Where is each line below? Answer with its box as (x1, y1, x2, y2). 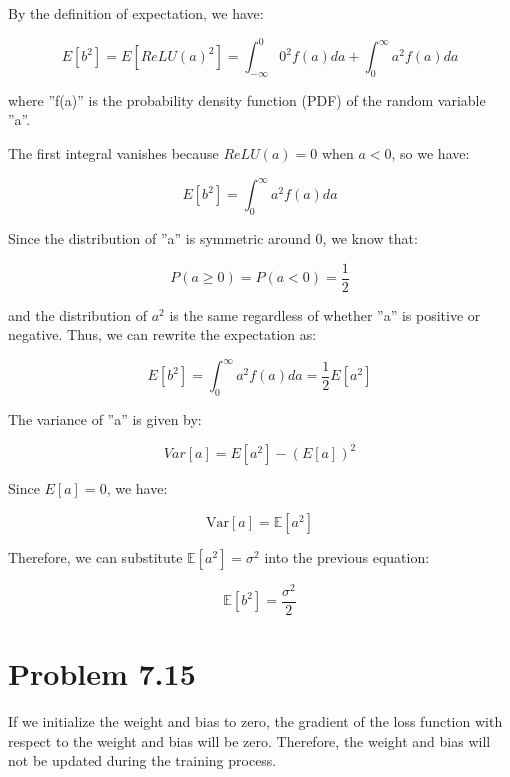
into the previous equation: (264, 546, 430, 567)
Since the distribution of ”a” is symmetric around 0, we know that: (8, 227, 418, 248)
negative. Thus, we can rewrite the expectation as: (8, 324, 317, 345)
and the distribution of (8, 304, 147, 325)
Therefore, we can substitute (8, 546, 183, 567)
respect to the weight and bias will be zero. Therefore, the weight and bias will (8, 730, 491, 751)
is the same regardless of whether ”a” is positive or (169, 304, 481, 325)
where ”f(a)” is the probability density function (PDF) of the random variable (8, 89, 486, 110)
